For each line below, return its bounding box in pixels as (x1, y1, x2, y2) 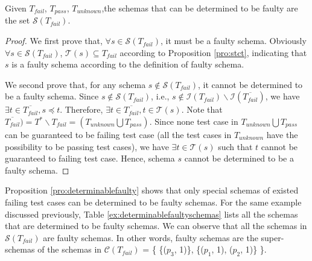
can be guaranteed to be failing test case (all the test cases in (5, 128, 232, 141)
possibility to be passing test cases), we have (5, 140, 169, 153)
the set (5, 14, 30, 27)
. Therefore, (60, 103, 103, 116)
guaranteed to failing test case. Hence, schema (5, 152, 175, 165)
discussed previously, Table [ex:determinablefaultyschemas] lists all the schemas (5, 207, 298, 220)
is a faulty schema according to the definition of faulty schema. (11, 58, 244, 71)
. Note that (181, 103, 223, 116)
